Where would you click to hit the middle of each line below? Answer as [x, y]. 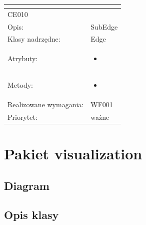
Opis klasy [31, 215]
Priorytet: [22, 117]
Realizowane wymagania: [46, 104]
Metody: [20, 85]
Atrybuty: [23, 58]
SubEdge [104, 26]
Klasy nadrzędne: [34, 39]
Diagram [27, 185]
